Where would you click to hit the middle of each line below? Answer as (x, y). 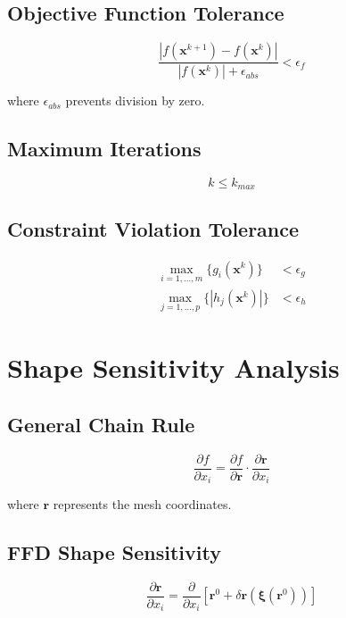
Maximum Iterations (104, 149)
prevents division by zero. (135, 100)
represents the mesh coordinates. (142, 504)
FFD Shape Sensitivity (114, 552)
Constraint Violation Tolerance (153, 228)
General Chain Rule (101, 424)
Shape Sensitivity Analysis (173, 367)
